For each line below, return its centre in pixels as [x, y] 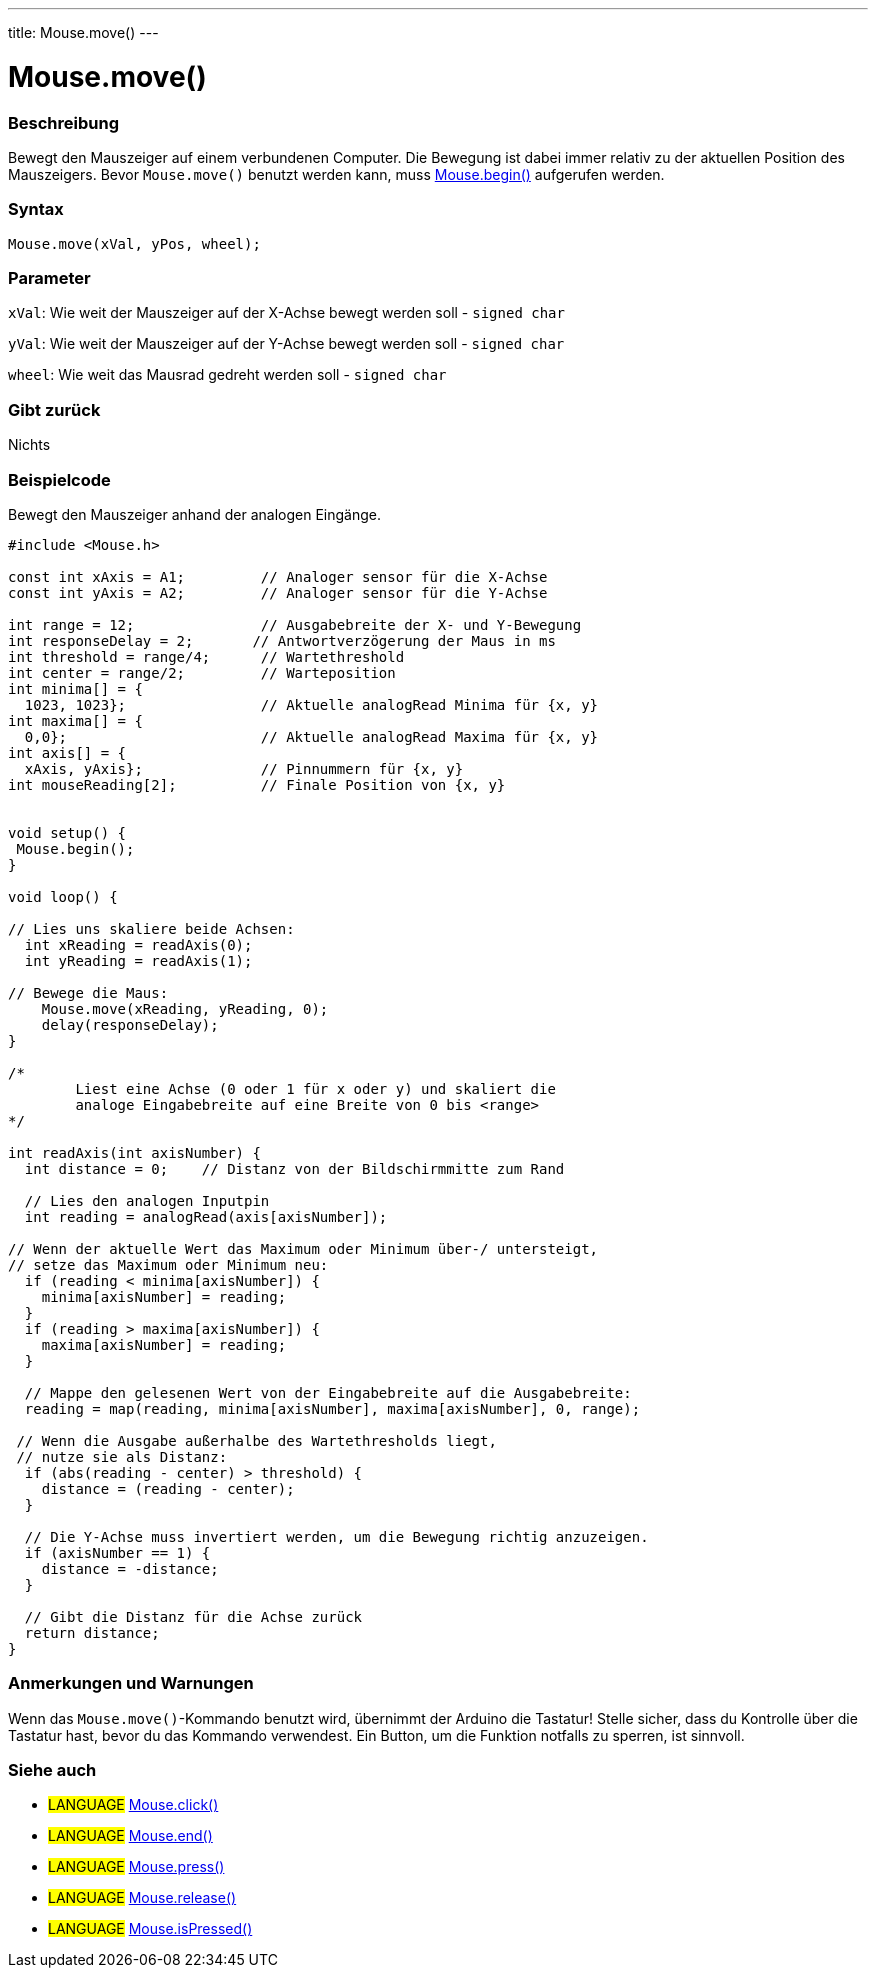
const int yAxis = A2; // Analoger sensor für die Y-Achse [278, 592]
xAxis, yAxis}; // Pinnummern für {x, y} [244, 768]
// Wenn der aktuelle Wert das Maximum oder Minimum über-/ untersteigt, [303, 1248]
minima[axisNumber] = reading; [164, 1296]
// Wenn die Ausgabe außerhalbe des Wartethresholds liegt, [256, 1440]
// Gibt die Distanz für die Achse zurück [193, 1616]
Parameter [49, 278]
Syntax [36, 209]
